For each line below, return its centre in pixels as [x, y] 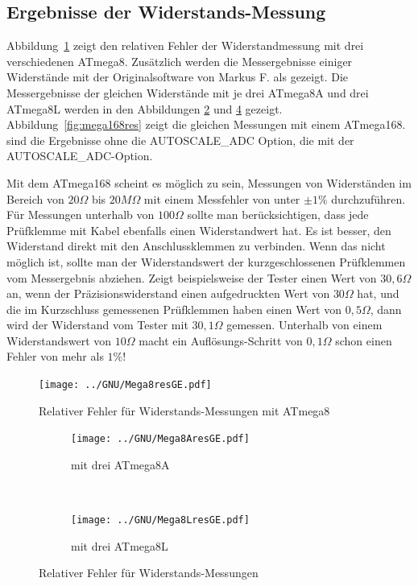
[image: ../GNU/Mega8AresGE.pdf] [160, 439]
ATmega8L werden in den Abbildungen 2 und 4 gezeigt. [145, 108]
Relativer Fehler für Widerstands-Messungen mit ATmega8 [184, 410]
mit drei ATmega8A [120, 464]
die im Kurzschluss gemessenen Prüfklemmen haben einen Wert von [174, 309]
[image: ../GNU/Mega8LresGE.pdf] [160, 520]
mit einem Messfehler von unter [222, 198]
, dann [386, 309]
